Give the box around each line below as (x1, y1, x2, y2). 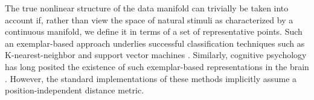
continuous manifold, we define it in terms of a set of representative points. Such (5, 25, 303, 38)
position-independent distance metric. (5, 84, 144, 96)
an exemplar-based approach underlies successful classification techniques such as (5, 37, 305, 49)
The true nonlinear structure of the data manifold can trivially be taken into (5, 2, 289, 14)
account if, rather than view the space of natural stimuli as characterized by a (5, 13, 293, 26)
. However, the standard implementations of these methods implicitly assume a (5, 72, 297, 84)
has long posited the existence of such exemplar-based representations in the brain (5, 60, 309, 72)
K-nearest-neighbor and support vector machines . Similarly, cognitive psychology (5, 49, 307, 61)
